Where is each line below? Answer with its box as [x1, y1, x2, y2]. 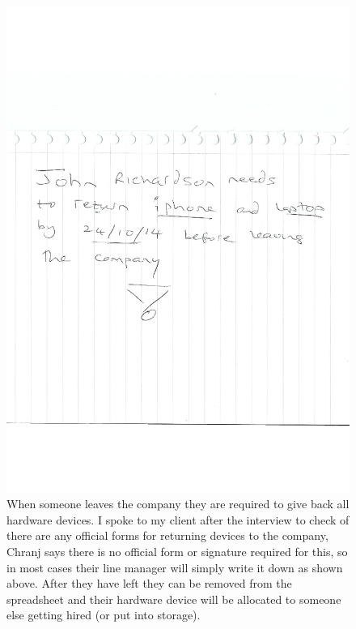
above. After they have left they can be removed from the [6, 575, 292, 592]
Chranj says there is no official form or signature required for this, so [6, 543, 348, 560]
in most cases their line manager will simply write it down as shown [6, 558, 343, 576]
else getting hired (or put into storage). [6, 606, 201, 623]
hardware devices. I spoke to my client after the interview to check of [6, 511, 350, 528]
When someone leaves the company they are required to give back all [6, 495, 350, 512]
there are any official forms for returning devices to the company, [6, 527, 328, 544]
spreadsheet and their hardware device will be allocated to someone [6, 590, 341, 607]
